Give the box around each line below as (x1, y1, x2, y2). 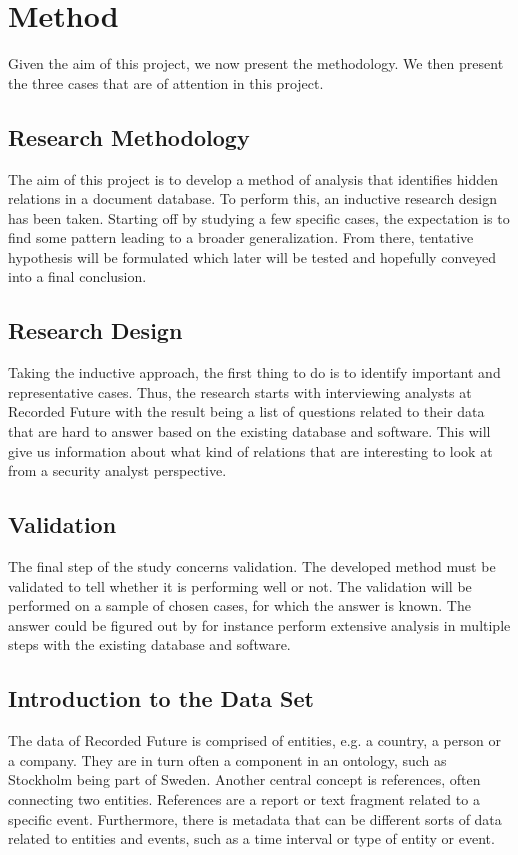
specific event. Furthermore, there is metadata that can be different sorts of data (8, 808, 502, 829)
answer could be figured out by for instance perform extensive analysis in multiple (8, 614, 511, 635)
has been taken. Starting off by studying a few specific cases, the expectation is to (8, 207, 510, 228)
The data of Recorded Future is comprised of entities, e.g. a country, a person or (8, 730, 501, 751)
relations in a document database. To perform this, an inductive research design (8, 188, 498, 209)
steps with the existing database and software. (8, 634, 291, 655)
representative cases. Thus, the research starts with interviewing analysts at (8, 381, 472, 402)
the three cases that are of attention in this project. (8, 72, 324, 93)
